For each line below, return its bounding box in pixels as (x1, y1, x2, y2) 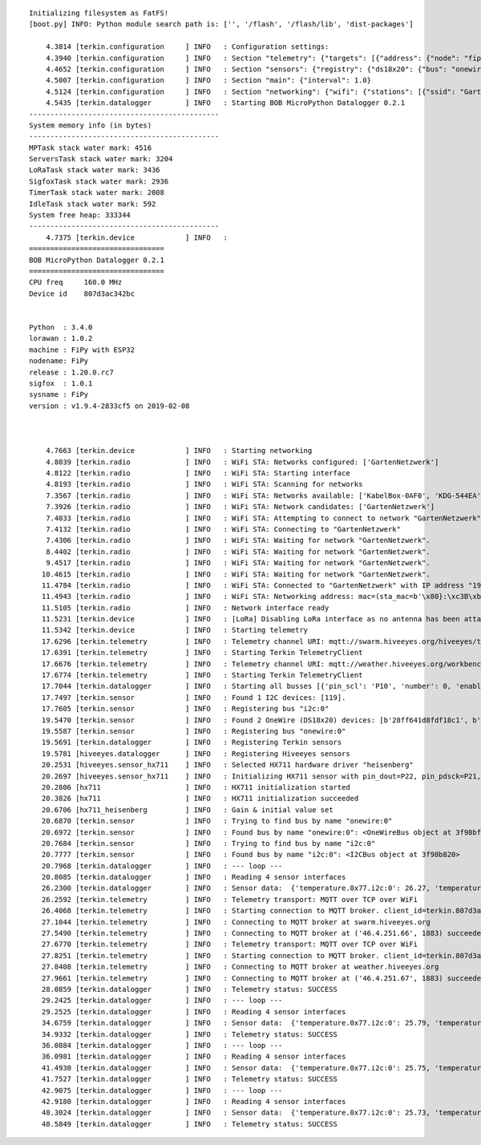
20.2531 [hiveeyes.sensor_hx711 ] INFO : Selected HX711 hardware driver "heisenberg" (41, 760, 414, 770)
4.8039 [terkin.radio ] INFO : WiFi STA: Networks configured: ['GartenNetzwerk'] (45, 457, 439, 467)
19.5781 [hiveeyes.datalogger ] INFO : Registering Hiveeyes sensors (41, 749, 350, 758)
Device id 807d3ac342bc (29, 289, 135, 298)
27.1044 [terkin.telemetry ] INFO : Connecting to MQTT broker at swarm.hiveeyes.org (41, 917, 430, 926)
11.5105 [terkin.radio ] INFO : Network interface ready (41, 603, 329, 613)
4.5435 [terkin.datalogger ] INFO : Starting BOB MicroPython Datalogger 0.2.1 (45, 99, 406, 107)
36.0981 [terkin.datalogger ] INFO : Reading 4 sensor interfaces (41, 1052, 346, 1062)
